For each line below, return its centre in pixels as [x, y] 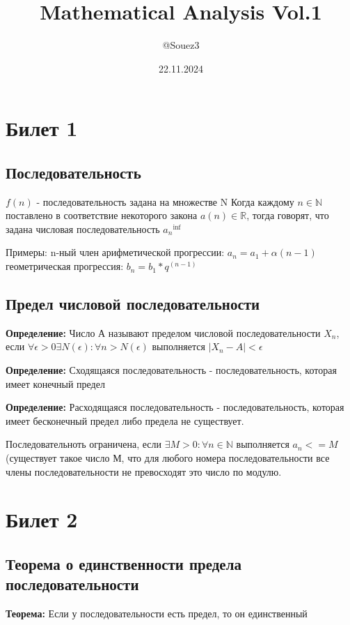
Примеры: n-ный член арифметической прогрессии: [115, 252]
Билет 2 [42, 519]
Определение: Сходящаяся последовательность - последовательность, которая [171, 370]
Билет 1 [42, 128]
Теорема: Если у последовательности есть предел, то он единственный [157, 613]
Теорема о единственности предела [124, 563]
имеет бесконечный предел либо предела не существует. [125, 420]
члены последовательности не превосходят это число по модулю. [144, 471]
